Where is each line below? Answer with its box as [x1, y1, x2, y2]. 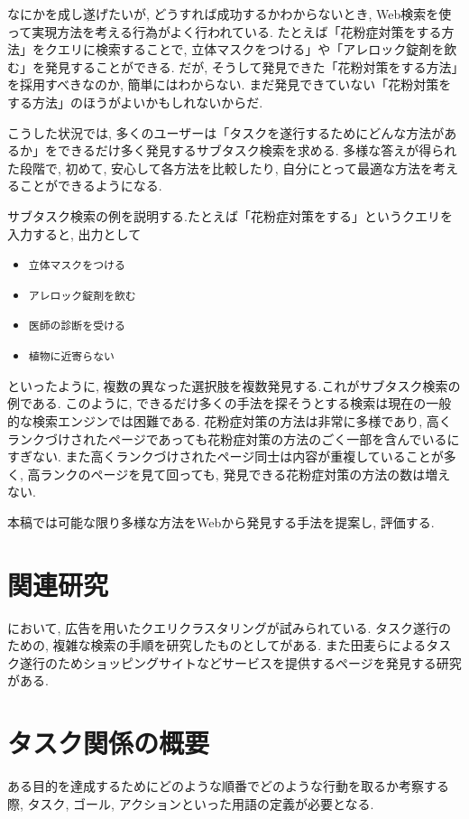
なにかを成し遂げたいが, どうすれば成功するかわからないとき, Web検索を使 [7, 5, 452, 23]
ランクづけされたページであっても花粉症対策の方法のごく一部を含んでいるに [7, 429, 460, 448]
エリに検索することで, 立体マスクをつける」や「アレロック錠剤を [57, 40, 445, 59]
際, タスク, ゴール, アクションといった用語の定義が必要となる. [7, 794, 374, 813]
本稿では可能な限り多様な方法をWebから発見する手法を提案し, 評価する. [7, 512, 435, 531]
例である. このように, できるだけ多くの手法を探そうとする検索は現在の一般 [7, 394, 452, 413]
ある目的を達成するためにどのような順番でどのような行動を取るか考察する [7, 777, 449, 796]
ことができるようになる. [19, 176, 162, 195]
